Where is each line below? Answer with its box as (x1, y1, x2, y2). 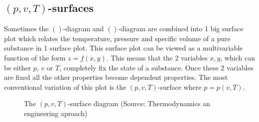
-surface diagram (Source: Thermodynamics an (67, 98, 210, 109)
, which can (220, 52, 255, 62)
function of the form (4, 52, 66, 62)
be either (4, 62, 31, 72)
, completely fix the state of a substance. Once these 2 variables (59, 62, 254, 72)
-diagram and (63, 23, 104, 34)
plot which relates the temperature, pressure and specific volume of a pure (4, 33, 231, 43)
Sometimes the (4, 23, 49, 34)
